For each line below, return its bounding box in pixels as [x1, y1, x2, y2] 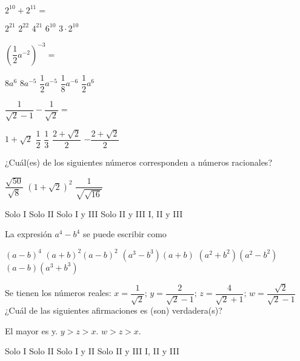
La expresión [5, 228, 52, 240]
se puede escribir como [82, 228, 167, 240]
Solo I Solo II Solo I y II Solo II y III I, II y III [5, 345, 179, 357]
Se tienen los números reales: [5, 286, 112, 299]
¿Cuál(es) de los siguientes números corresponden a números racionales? [5, 155, 272, 168]
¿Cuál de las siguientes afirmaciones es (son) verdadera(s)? [5, 304, 222, 317]
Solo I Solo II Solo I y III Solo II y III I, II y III [5, 207, 183, 220]
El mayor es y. [5, 324, 58, 337]
